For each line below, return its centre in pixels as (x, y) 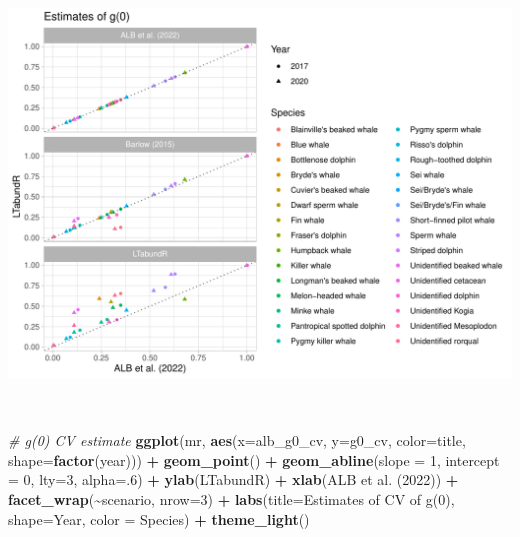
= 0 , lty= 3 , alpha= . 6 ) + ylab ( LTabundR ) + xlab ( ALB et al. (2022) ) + (233, 479)
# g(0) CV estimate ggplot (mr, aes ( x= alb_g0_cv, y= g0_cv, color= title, (237, 440)
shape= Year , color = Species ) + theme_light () (159, 518)
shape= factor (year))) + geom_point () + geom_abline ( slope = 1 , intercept (254, 459)
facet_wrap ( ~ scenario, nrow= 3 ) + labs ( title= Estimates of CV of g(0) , (231, 499)
